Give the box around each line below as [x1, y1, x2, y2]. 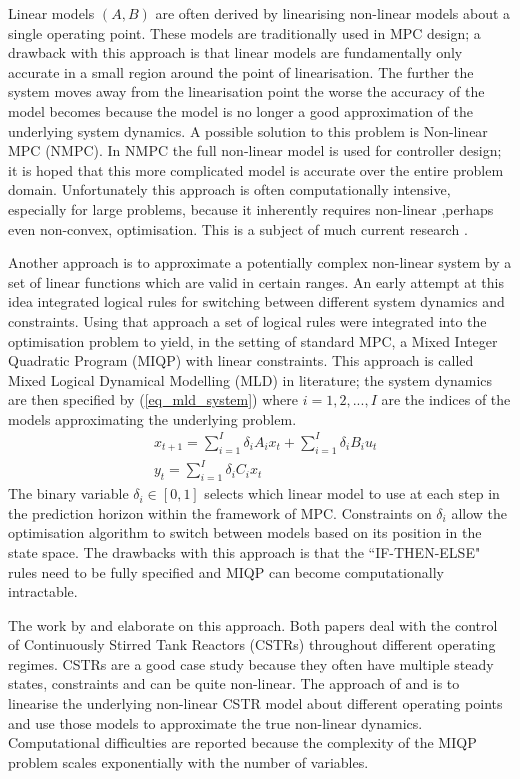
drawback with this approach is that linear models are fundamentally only [8, 42, 463, 63]
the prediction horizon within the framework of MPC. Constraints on [8, 502, 432, 523]
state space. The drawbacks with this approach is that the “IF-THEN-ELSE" [8, 541, 481, 562]
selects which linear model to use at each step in [204, 483, 500, 504]
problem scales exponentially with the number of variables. [8, 751, 369, 772]
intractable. [8, 581, 78, 602]
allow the [451, 502, 508, 523]
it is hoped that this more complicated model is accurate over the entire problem [8, 159, 504, 180]
